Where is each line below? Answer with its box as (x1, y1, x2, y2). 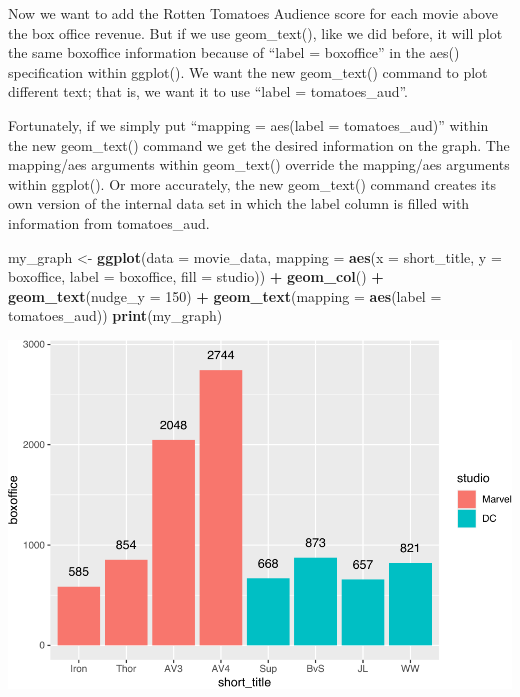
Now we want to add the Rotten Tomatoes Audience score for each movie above (8, 3, 498, 23)
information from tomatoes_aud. (8, 212, 210, 233)
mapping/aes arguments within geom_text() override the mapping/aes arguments (8, 154, 510, 175)
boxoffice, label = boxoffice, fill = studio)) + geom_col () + (8, 266, 384, 287)
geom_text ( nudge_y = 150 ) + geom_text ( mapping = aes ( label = (8, 285, 442, 306)
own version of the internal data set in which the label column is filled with (8, 193, 470, 214)
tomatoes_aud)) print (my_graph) (8, 305, 223, 326)
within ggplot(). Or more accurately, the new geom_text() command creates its (8, 173, 496, 194)
